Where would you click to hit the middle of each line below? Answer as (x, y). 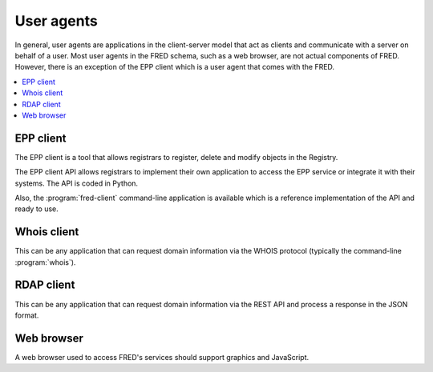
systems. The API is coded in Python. (77, 183)
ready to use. (37, 209)
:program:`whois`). (45, 262)
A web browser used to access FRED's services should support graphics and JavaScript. (162, 357)
